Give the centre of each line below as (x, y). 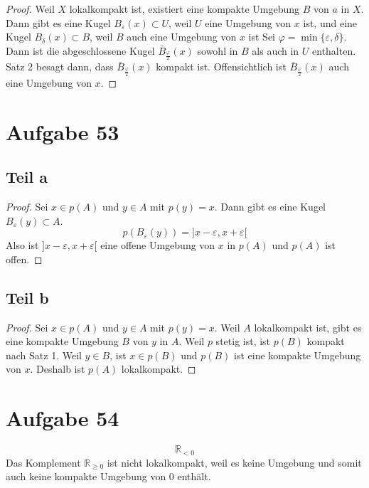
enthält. (194, 476)
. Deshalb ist (58, 369)
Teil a (27, 177)
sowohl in (218, 50)
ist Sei (262, 37)
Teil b (27, 297)
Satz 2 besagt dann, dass (60, 67)
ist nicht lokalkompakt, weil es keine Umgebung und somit (234, 462)
